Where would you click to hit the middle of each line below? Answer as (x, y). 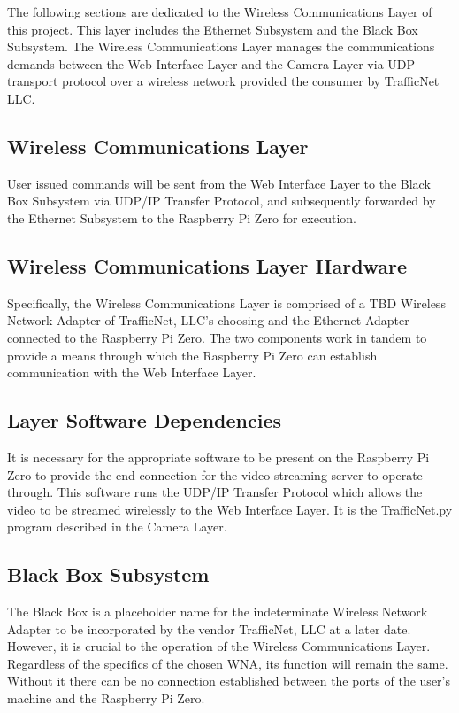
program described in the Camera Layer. (117, 527)
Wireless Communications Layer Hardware (207, 265)
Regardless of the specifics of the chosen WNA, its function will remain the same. (228, 663)
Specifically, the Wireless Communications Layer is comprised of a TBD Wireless (226, 302)
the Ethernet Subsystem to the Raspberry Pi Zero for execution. (182, 217)
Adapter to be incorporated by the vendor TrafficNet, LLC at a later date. (209, 628)
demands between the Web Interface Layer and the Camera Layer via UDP (211, 63)
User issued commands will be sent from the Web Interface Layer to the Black (219, 183)
